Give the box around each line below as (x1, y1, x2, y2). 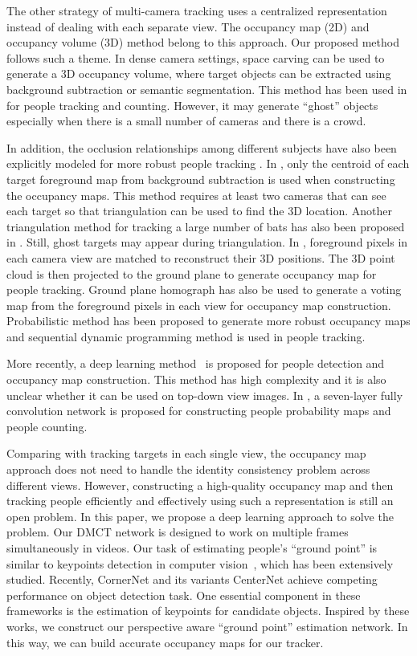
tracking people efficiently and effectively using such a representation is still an (6, 492, 394, 509)
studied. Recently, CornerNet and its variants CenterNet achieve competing (6, 571, 378, 588)
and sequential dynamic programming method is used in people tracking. (6, 328, 366, 344)
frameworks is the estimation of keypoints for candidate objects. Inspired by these (6, 602, 410, 619)
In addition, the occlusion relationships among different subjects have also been (6, 139, 397, 156)
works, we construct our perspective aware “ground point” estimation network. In (6, 617, 408, 634)
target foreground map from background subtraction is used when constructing (6, 170, 395, 187)
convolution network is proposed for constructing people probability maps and (6, 402, 391, 419)
